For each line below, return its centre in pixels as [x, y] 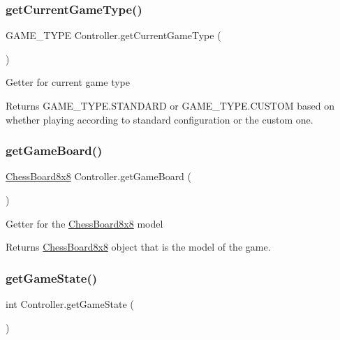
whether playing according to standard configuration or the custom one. [160, 119]
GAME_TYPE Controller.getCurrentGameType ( [113, 35]
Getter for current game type [68, 82]
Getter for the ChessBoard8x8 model [84, 223]
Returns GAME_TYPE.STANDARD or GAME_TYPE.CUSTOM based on [170, 105]
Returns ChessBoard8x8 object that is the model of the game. [138, 247]
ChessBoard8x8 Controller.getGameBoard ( [99, 176]
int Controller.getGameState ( [70, 304]
